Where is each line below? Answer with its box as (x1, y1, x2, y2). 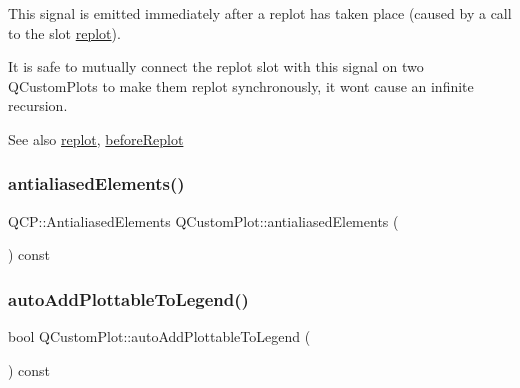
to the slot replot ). (8, 22, 121, 43)
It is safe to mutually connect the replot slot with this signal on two (8, 56, 424, 77)
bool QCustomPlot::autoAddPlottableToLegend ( (8, 326, 311, 347)
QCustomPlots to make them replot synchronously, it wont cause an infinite (8, 75, 474, 96)
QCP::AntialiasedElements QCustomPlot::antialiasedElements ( (8, 210, 399, 231)
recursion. (8, 95, 68, 116)
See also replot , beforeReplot (8, 128, 184, 149)
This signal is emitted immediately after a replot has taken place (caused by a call (8, 3, 512, 23)
